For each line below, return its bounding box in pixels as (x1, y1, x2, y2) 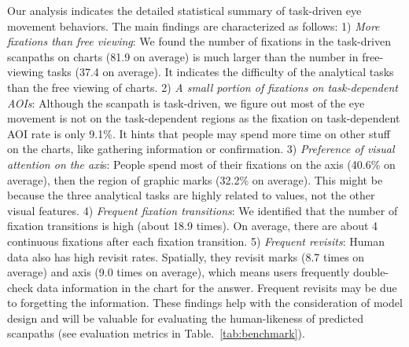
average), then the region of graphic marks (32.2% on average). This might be (7, 171, 383, 188)
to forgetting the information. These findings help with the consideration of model (7, 294, 403, 311)
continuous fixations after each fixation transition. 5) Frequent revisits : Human (7, 232, 385, 249)
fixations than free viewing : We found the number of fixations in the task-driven (7, 33, 391, 49)
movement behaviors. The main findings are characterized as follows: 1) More (7, 17, 380, 34)
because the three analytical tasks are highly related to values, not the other (7, 187, 375, 203)
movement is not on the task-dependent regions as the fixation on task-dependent (7, 110, 400, 126)
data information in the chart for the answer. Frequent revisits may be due (36, 279, 397, 295)
